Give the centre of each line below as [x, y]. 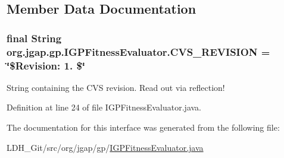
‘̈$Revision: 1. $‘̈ [46, 65]
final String [34, 38]
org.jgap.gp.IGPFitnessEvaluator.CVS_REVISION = [138, 51]
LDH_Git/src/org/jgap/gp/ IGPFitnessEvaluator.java [105, 147]
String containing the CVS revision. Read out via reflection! [116, 87]
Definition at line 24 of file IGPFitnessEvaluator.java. [104, 107]
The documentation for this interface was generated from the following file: [143, 127]
